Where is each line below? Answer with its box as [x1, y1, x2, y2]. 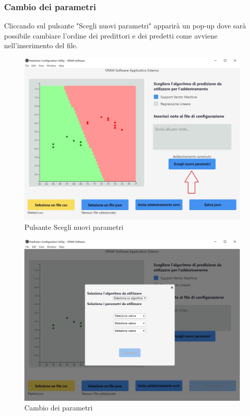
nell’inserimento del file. [4, 40, 78, 51]
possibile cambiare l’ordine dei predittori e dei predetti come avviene [4, 30, 217, 41]
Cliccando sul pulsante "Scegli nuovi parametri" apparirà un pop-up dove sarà [4, 20, 246, 31]
